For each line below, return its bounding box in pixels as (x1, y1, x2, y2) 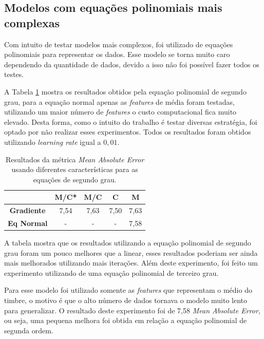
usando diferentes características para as (11, 164, 138, 175)
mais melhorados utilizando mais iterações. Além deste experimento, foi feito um (4, 257, 258, 268)
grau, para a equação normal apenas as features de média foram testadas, (4, 96, 235, 107)
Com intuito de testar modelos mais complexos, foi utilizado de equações (4, 39, 233, 49)
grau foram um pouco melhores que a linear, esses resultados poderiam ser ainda (4, 247, 258, 258)
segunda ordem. (4, 325, 53, 335)
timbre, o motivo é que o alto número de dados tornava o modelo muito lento (4, 295, 248, 306)
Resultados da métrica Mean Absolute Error (5, 154, 144, 164)
